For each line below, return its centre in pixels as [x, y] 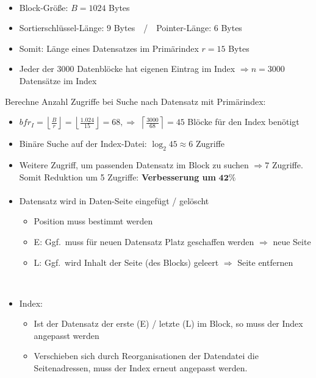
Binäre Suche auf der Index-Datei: [83, 144]
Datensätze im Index [58, 80]
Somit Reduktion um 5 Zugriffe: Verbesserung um [117, 177]
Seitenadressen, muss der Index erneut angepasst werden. [141, 368]
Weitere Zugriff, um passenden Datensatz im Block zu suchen [134, 164]
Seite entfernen [265, 262]
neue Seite [292, 241]
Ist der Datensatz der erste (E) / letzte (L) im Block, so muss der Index [168, 323]
